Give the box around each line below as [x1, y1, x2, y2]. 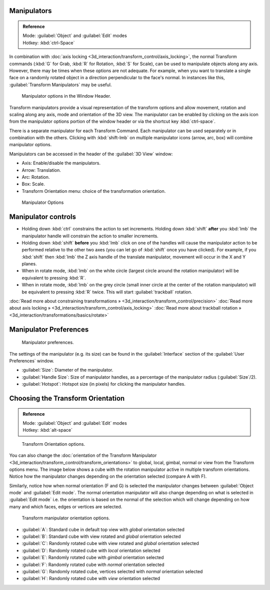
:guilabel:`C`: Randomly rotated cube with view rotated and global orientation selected [21, 540, 199, 546]
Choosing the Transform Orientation [9, 394, 125, 403]
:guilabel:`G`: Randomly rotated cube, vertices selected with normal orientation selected [21, 568, 203, 574]
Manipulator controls [9, 213, 76, 221]
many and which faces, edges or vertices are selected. [9, 503, 122, 509]
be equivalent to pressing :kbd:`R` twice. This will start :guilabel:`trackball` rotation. [21, 288, 192, 295]
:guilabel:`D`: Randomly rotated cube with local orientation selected [21, 547, 160, 553]
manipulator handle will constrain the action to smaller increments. [21, 233, 158, 239]
